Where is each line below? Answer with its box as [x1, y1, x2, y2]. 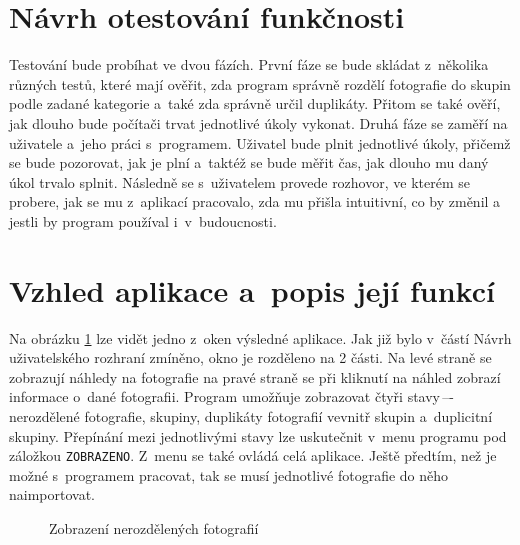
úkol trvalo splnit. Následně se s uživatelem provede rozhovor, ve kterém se [9, 171, 470, 192]
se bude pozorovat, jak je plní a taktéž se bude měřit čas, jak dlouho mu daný [9, 152, 489, 173]
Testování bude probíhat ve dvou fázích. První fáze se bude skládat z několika [9, 54, 489, 75]
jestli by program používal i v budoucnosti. [9, 210, 277, 231]
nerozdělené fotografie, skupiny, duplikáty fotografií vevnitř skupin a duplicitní [9, 405, 493, 426]
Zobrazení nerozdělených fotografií [49, 518, 259, 538]
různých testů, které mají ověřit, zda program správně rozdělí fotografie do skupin [9, 73, 511, 94]
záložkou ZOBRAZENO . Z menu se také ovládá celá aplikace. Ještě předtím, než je [9, 445, 497, 466]
